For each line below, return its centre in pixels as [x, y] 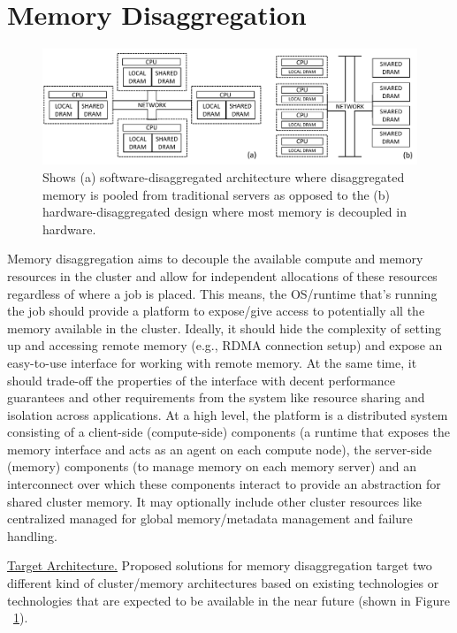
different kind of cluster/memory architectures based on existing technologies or [223, 583]
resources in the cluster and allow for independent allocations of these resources [222, 275]
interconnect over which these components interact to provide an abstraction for [224, 484]
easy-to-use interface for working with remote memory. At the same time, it [212, 362]
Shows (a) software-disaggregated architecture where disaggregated [224, 176]
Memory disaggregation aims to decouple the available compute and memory [215, 259]
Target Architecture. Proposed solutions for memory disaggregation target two [220, 565]
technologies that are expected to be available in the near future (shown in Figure [229, 600]
